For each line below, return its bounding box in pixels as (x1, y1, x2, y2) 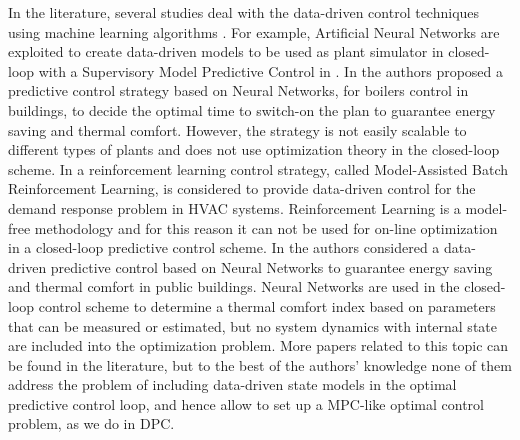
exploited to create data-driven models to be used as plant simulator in (8, 41, 444, 62)
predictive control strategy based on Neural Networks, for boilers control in (8, 80, 469, 101)
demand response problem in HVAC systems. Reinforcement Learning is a (8, 197, 461, 218)
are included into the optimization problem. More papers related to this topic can (8, 335, 509, 356)
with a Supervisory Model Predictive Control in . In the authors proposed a (38, 60, 504, 81)
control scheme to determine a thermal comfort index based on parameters (38, 295, 496, 316)
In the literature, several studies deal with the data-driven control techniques (8, 2, 480, 22)
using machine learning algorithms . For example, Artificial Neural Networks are (8, 21, 500, 42)
